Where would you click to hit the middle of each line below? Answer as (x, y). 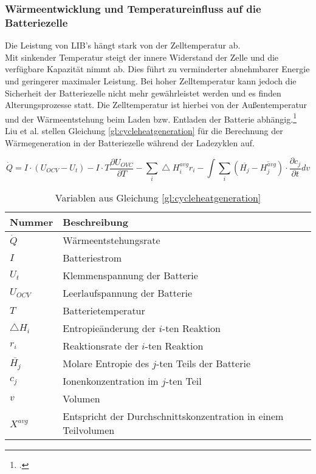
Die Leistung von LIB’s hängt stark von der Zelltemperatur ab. (123, 45)
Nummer (32, 222)
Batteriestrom (92, 258)
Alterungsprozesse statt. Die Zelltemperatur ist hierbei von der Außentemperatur (156, 105)
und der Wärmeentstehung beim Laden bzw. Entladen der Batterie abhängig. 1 (151, 118)
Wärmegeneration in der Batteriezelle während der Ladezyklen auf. (130, 142)
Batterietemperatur (104, 311)
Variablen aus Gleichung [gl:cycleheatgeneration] (158, 198)
